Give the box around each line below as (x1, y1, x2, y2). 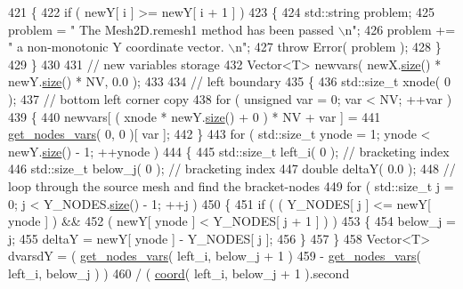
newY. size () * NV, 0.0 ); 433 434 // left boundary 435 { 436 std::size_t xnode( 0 (8, 72, 451, 91)
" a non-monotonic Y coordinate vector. (8, 37, 224, 56)
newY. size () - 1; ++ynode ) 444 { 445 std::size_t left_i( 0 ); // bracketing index (8, 141, 450, 160)
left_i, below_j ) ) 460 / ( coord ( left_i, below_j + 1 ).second (8, 263, 350, 282)
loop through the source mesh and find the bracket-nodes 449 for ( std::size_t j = (8, 176, 454, 195)
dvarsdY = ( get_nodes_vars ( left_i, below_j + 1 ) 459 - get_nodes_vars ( (8, 246, 422, 265)
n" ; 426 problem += (345, 20, 456, 38)
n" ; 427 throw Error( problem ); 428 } (235, 37, 442, 56)
